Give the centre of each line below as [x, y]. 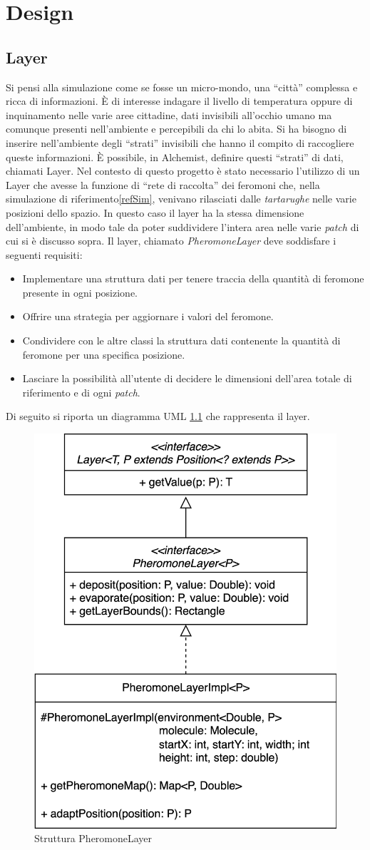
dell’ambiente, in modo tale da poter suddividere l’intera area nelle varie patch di [183, 226]
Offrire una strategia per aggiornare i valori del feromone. [148, 316]
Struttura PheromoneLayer [93, 838]
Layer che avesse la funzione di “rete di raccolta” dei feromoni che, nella [163, 184]
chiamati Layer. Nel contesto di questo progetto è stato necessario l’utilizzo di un [183, 171]
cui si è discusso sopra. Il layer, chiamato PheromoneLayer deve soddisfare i [171, 241]
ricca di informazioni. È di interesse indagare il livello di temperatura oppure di [179, 101]
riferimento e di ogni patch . [81, 392]
